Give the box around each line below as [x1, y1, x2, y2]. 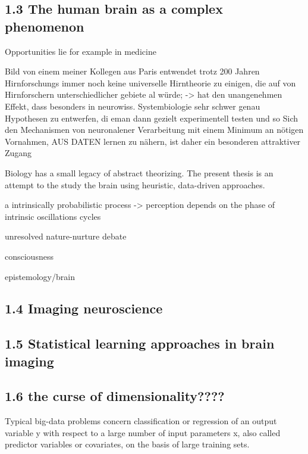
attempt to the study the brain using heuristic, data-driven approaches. [5, 178, 265, 191]
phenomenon [5, 17, 84, 35]
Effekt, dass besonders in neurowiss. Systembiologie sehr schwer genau [5, 99, 260, 112]
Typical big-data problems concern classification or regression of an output [5, 415, 277, 427]
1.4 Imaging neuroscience [5, 299, 163, 318]
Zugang [5, 147, 32, 159]
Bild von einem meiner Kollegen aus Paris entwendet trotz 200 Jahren [5, 65, 260, 77]
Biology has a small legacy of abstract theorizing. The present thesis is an [5, 166, 274, 179]
